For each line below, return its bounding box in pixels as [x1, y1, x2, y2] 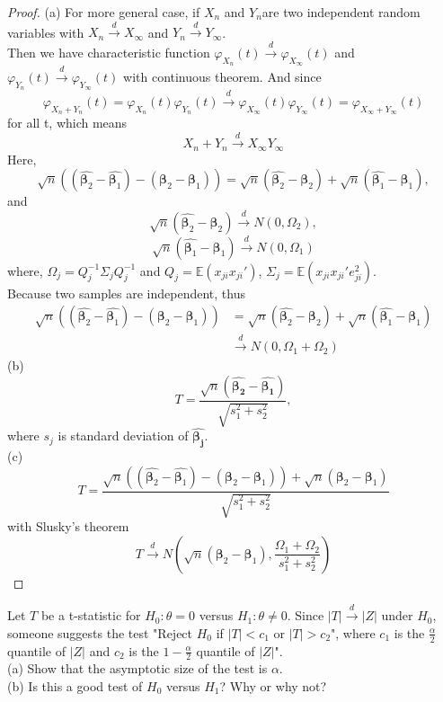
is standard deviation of [58, 426, 189, 445]
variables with [7, 22, 84, 41]
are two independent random [261, 3, 421, 21]
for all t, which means [7, 112, 128, 131]
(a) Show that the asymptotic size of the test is [7, 659, 268, 678]
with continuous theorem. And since [123, 67, 322, 85]
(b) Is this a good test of [7, 676, 143, 695]
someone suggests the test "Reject [7, 623, 193, 642]
